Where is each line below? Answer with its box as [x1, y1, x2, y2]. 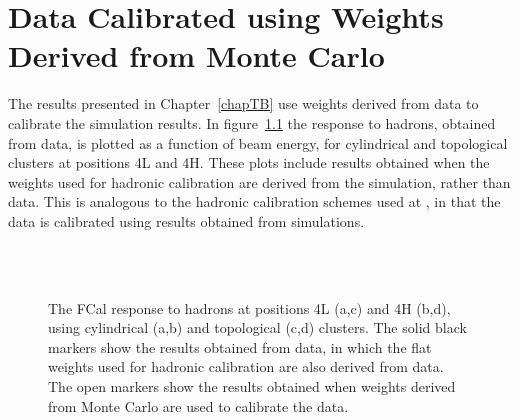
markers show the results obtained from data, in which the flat [48, 336, 432, 357]
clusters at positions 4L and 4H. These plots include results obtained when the [8, 152, 490, 173]
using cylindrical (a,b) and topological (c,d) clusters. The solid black [48, 317, 467, 338]
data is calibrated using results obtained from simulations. [8, 210, 365, 231]
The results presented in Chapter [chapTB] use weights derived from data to [8, 93, 479, 114]
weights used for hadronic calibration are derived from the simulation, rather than [8, 171, 511, 192]
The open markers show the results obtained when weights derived [48, 376, 456, 397]
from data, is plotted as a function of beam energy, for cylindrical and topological [8, 132, 508, 153]
